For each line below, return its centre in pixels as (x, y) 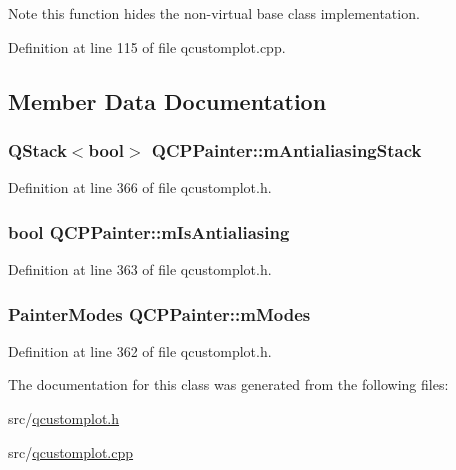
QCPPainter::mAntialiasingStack (286, 149)
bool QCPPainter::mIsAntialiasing (149, 231)
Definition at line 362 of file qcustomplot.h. (140, 350)
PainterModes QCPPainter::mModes (159, 313)
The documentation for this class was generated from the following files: (228, 384)
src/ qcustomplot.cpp (71, 451)
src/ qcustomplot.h (64, 418)
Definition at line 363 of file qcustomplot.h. (140, 269)
